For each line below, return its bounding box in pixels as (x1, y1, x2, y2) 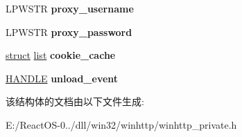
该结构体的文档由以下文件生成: (6, 94, 144, 109)
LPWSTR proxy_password (6, 24, 132, 39)
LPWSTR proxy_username (6, 1, 134, 15)
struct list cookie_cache (6, 48, 116, 62)
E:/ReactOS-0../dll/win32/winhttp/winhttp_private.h (6, 117, 237, 131)
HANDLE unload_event (6, 71, 119, 85)
